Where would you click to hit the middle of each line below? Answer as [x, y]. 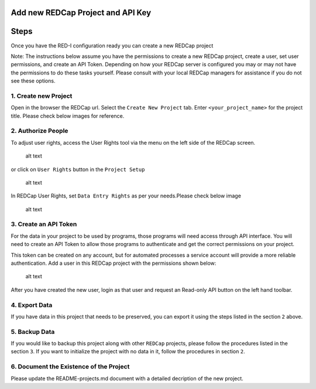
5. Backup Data [33, 332]
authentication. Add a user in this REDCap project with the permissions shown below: [114, 263]
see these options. [33, 81]
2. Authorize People [39, 131]
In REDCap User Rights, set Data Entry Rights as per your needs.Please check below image [126, 196]
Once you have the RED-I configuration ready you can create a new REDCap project [112, 45]
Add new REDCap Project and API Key [81, 13]
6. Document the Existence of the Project [70, 367]
